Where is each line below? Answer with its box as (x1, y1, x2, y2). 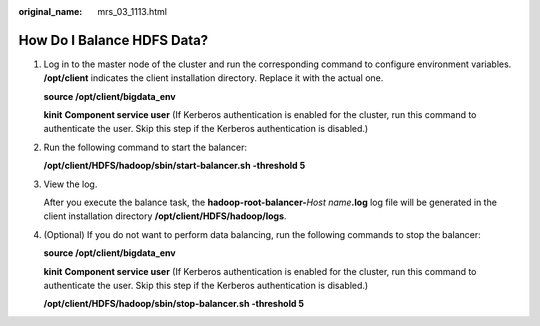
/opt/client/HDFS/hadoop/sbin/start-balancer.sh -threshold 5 (43, 160, 306, 172)
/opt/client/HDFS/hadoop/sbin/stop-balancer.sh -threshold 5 (43, 298, 305, 310)
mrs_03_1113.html (97, 6, 167, 17)
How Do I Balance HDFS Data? (18, 31, 209, 49)
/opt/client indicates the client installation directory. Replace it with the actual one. (43, 72, 384, 84)
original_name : (18, 6, 83, 17)
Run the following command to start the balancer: (43, 141, 247, 153)
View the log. (43, 178, 98, 190)
